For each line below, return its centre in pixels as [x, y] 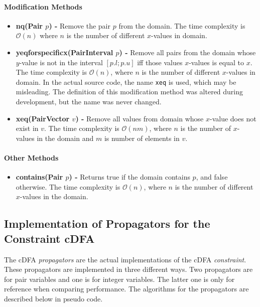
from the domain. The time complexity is [182, 25]
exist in [27, 128]
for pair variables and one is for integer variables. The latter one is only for [119, 279]
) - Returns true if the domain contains [129, 177]
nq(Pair [29, 25]
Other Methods [31, 157]
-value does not [233, 118]
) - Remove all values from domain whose [140, 118]
